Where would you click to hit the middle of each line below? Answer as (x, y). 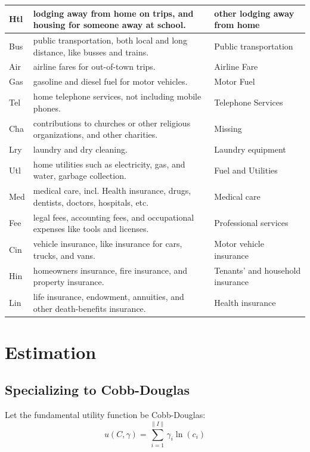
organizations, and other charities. (95, 134)
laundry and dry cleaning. (80, 149)
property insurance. (69, 282)
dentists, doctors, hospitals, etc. (91, 202)
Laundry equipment (250, 149)
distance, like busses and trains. (91, 52)
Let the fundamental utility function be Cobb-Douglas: (105, 415)
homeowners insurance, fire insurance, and (110, 270)
